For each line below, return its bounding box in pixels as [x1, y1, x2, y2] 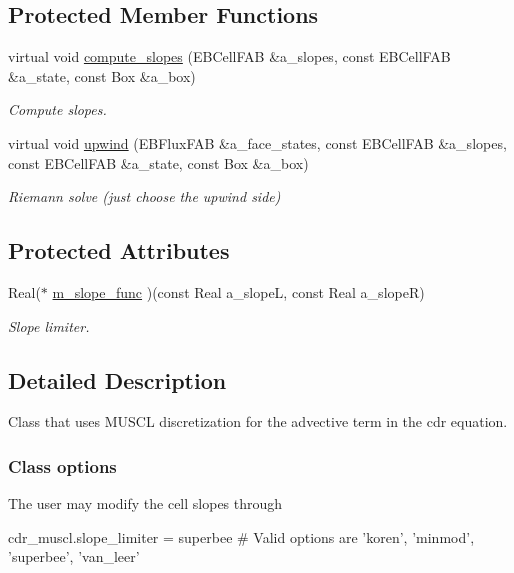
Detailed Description [8, 364, 227, 395]
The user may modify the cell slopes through [8, 493, 283, 514]
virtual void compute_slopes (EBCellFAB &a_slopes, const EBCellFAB [8, 46, 451, 67]
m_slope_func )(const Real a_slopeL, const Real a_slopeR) [52, 281, 425, 302]
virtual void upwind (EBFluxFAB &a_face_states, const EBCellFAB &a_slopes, [8, 132, 507, 153]
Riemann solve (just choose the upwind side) [8, 186, 281, 207]
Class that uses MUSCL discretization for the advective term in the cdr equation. [8, 411, 508, 432]
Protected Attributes [8, 235, 230, 266]
